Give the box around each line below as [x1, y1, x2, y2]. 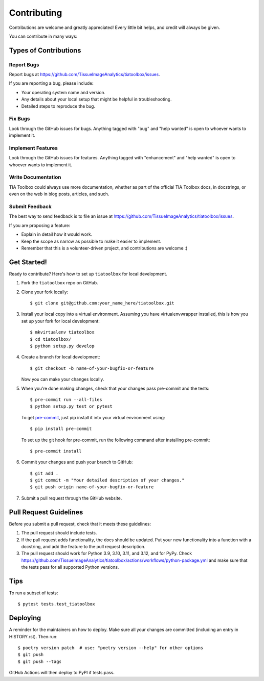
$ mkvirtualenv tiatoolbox [30, 329, 95, 335]
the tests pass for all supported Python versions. [21, 564, 119, 570]
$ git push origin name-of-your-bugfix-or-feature [30, 484, 154, 490]
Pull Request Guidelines [9, 508, 83, 516]
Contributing [9, 7, 62, 18]
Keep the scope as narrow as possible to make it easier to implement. [21, 238, 161, 244]
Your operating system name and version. [21, 89, 106, 95]
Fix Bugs [9, 115, 30, 122]
